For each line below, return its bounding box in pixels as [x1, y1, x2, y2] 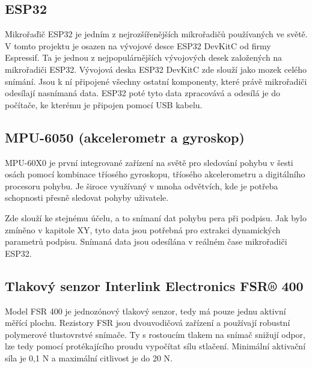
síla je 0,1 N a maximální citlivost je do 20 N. [5, 351, 173, 364]
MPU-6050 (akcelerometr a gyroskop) [5, 127, 245, 146]
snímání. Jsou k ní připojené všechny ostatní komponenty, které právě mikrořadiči [5, 75, 307, 87]
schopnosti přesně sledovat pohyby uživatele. [5, 191, 169, 204]
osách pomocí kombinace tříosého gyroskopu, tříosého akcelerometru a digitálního [5, 168, 305, 180]
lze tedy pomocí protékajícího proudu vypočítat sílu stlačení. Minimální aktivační [5, 340, 306, 352]
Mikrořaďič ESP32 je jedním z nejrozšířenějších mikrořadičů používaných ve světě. [5, 28, 308, 40]
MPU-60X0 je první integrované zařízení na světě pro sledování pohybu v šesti [5, 156, 293, 168]
